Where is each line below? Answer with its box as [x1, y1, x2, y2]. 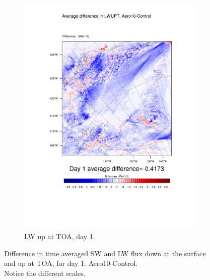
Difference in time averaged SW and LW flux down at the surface [4, 248, 206, 258]
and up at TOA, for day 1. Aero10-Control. [4, 258, 138, 268]
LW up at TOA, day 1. [24, 230, 95, 241]
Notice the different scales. [4, 267, 86, 278]
